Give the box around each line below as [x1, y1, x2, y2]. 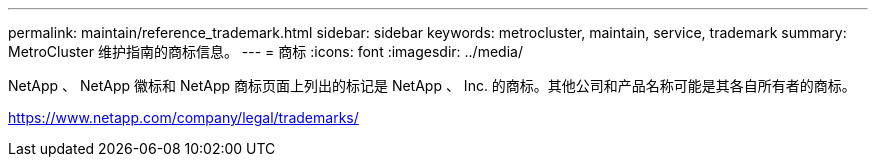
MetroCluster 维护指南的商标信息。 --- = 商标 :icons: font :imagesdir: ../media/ [8, 43, 523, 60]
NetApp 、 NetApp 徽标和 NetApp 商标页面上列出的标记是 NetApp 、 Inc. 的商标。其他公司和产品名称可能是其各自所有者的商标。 [8, 77, 856, 94]
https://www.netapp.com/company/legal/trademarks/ [8, 109, 359, 126]
